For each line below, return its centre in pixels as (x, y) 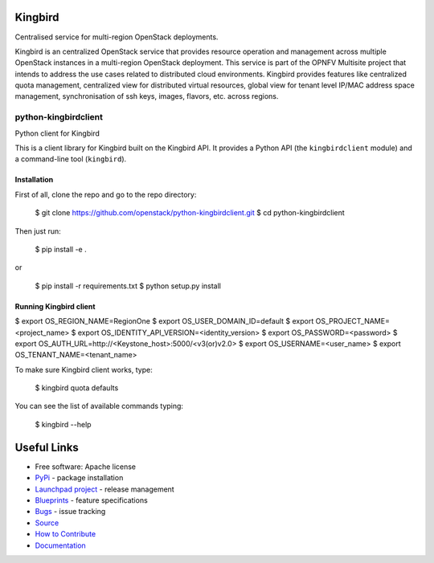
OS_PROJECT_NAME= (352, 321)
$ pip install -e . (61, 249)
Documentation (60, 545)
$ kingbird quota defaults (77, 388)
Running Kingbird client (55, 306)
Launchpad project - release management (104, 489)
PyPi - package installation (79, 478)
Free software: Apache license (86, 467)
